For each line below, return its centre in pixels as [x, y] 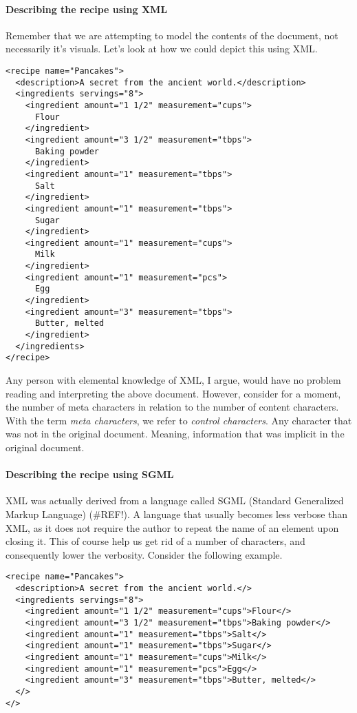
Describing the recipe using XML [87, 9]
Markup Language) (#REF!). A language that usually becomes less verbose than [177, 514]
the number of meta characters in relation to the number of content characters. [172, 407]
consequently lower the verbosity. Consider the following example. [144, 554]
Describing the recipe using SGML [90, 474]
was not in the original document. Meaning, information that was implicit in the [175, 434]
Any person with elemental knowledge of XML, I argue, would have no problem [173, 380]
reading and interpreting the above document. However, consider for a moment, [173, 393]
